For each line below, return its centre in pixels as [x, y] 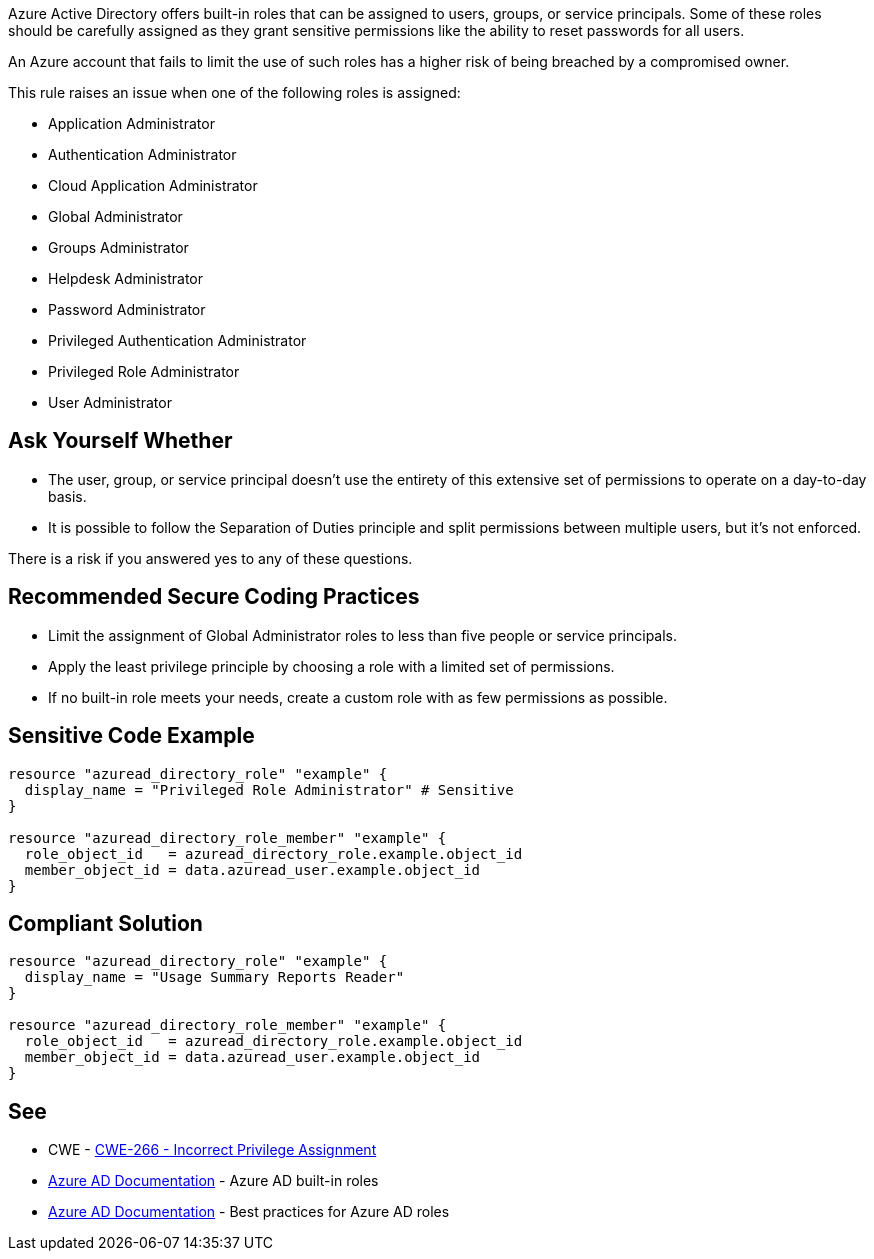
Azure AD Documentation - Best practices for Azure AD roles [249, 1212]
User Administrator [110, 402]
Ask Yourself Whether [120, 441]
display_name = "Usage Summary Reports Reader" [214, 977]
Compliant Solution [105, 923]
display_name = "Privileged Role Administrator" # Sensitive [269, 789]
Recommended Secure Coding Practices [214, 597]
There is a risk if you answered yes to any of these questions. [210, 558]
